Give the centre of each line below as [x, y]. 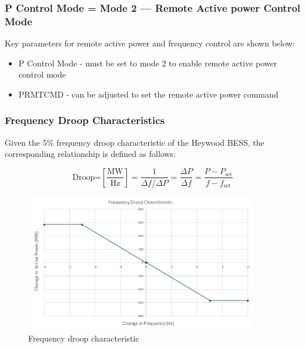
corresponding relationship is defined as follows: [91, 154]
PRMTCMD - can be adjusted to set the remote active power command [148, 94]
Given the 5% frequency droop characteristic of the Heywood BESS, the [135, 142]
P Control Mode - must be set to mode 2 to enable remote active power [148, 63]
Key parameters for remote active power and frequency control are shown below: [150, 43]
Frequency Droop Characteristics [85, 120]
